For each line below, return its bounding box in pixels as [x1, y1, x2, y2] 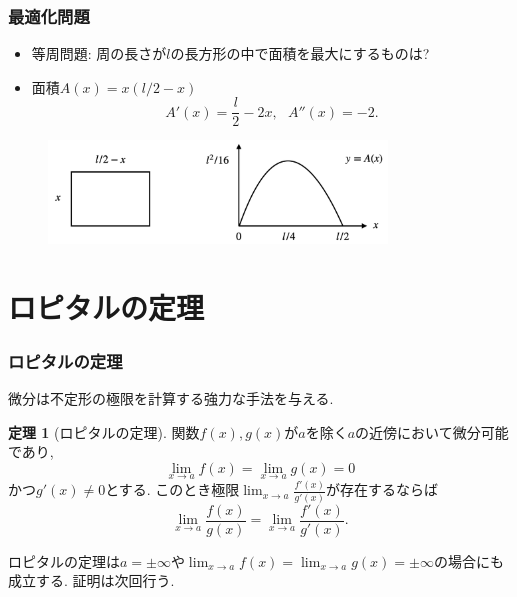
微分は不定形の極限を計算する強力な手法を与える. [8, 387, 334, 408]
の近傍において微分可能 [355, 421, 509, 442]
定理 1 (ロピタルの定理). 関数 [8, 421, 200, 442]
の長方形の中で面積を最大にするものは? [170, 43, 430, 64]
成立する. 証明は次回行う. [8, 570, 175, 591]
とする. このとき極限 [105, 479, 240, 500]
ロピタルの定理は [8, 550, 120, 571]
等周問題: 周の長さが [31, 43, 167, 64]
